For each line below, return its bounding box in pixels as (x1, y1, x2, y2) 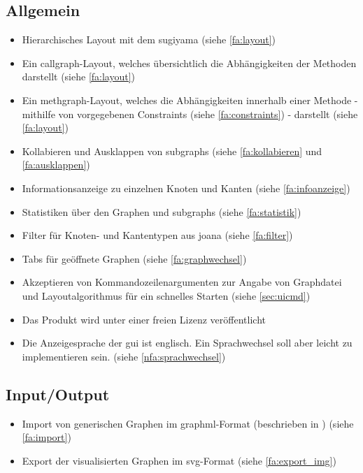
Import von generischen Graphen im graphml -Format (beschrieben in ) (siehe (22, 416, 354, 430)
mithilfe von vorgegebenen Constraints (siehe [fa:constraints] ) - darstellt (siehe (22, 106, 358, 121)
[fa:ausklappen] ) (22, 157, 90, 172)
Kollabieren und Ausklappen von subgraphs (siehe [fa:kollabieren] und (22, 143, 322, 158)
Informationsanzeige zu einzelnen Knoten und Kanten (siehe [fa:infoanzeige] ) (22, 180, 350, 195)
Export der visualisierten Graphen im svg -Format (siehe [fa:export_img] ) (22, 453, 336, 467)
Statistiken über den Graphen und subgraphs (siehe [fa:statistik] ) (22, 204, 301, 219)
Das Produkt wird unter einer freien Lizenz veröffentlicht (22, 312, 266, 326)
